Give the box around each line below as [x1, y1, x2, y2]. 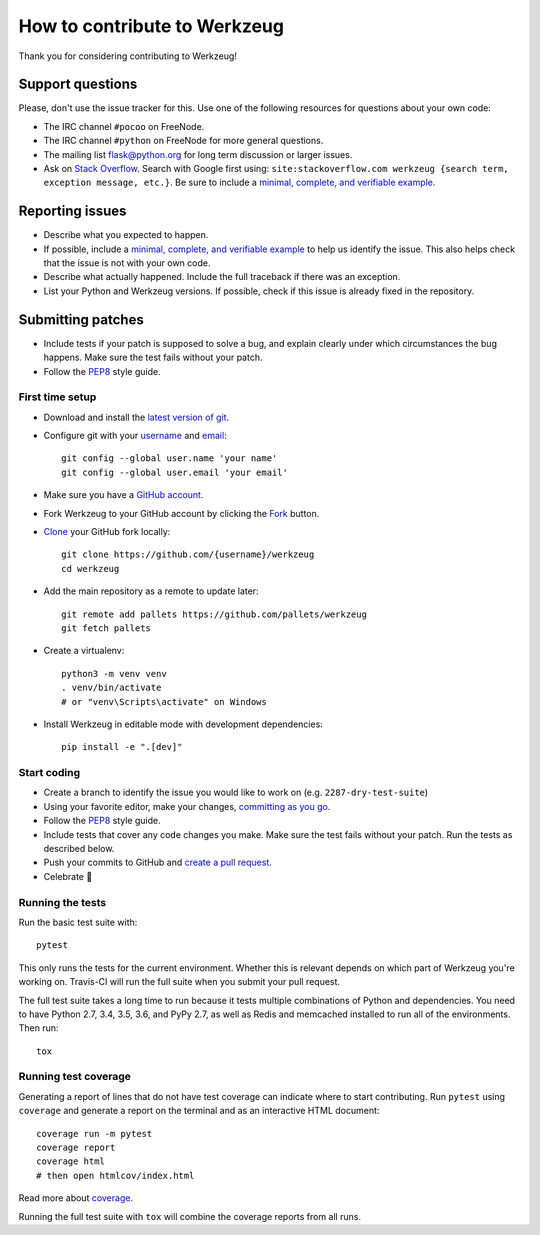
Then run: [18, 1022, 59, 1034]
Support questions [18, 76, 138, 93]
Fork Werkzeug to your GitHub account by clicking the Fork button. [43, 507, 320, 519]
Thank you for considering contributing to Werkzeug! [18, 50, 237, 62]
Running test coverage [18, 1070, 132, 1084]
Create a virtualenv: [43, 645, 125, 657]
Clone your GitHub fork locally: [43, 526, 171, 538]
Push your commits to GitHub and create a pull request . [43, 856, 272, 869]
